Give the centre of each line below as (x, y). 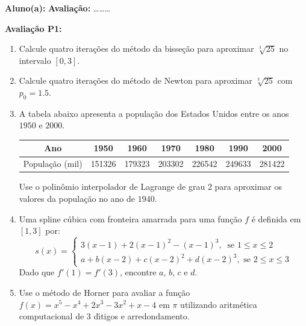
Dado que (37, 272)
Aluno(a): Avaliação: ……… (58, 8)
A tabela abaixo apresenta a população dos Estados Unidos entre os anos (154, 113)
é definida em (276, 218)
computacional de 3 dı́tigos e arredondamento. (104, 316)
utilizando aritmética (219, 304)
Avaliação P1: (33, 28)
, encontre (138, 272)
